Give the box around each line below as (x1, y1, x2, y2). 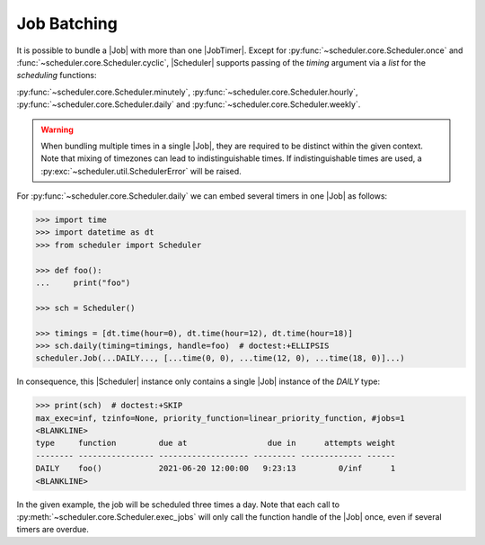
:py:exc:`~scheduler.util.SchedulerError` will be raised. (40, 165, 242, 176)
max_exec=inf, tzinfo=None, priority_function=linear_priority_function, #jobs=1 (35, 413, 406, 423)
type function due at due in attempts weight (35, 438, 396, 449)
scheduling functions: (16, 70, 97, 81)
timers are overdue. (16, 524, 89, 535)
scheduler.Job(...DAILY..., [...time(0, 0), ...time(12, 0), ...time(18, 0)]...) (35, 353, 406, 363)
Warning (40, 124, 74, 135)
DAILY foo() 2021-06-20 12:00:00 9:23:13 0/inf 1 (35, 463, 396, 474)
